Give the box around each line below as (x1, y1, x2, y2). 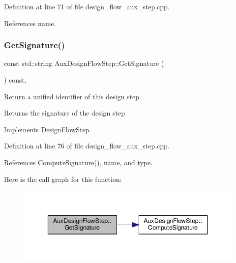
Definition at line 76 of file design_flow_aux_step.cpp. (4, 141, 170, 151)
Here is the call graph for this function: (4, 174, 122, 184)
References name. (4, 18, 56, 28)
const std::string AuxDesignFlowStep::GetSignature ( (4, 58, 164, 68)
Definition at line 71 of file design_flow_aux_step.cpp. (4, 1, 170, 11)
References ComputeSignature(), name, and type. (4, 157, 153, 167)
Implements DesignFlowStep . (4, 124, 91, 134)
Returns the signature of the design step (4, 108, 125, 118)
